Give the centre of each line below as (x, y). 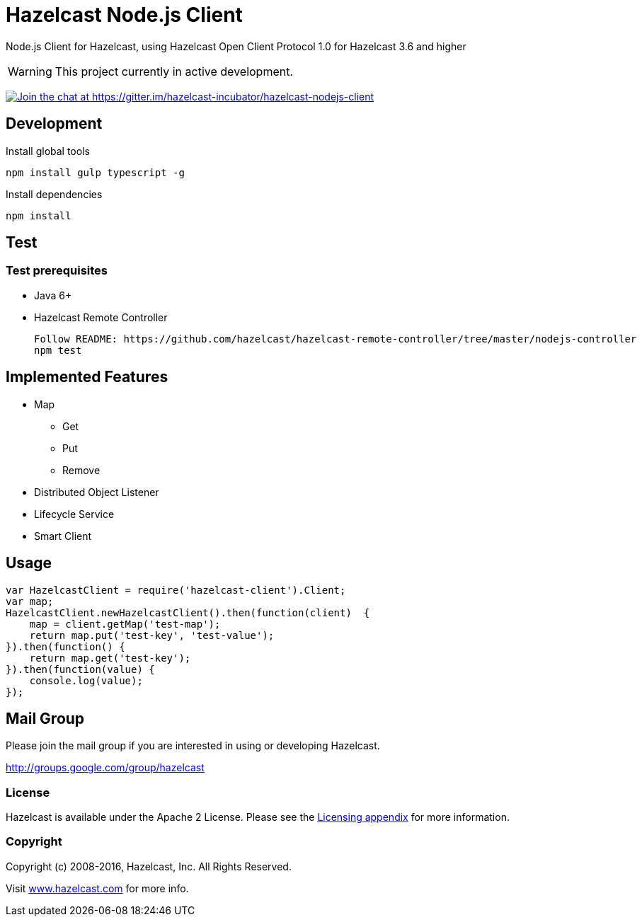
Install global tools (48, 151)
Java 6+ (53, 295)
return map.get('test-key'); (110, 658)
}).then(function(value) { (80, 669)
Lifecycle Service (74, 514)
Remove (81, 470)
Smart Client (63, 536)
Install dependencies (54, 194)
